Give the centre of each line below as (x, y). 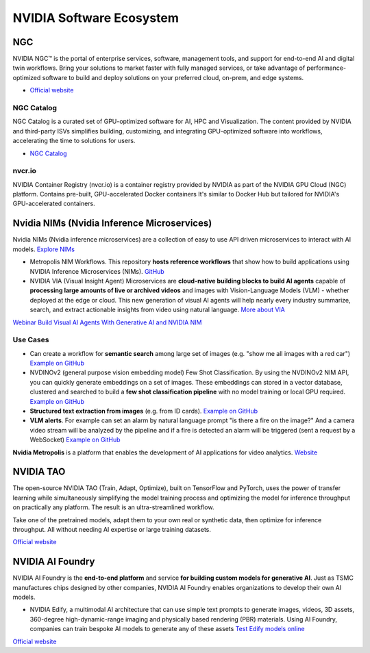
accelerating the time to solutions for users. (74, 141)
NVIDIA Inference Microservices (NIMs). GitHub (97, 271)
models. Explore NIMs (44, 249)
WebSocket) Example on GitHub (75, 440)
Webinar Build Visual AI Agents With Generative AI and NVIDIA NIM (107, 322)
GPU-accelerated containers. (54, 204)
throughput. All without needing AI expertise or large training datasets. (112, 530)
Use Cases (31, 340)
